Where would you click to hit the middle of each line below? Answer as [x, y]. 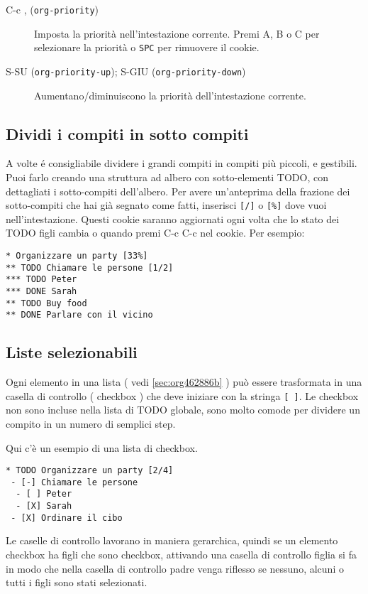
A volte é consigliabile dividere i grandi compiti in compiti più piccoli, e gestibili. [182, 163]
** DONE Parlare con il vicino [79, 315]
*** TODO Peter [41, 280]
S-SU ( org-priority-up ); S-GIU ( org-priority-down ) [126, 71]
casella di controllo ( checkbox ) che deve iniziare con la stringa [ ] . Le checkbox [182, 395]
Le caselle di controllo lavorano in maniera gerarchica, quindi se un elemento [172, 540]
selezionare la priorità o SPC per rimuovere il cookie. [147, 47]
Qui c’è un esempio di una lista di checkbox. [102, 447]
